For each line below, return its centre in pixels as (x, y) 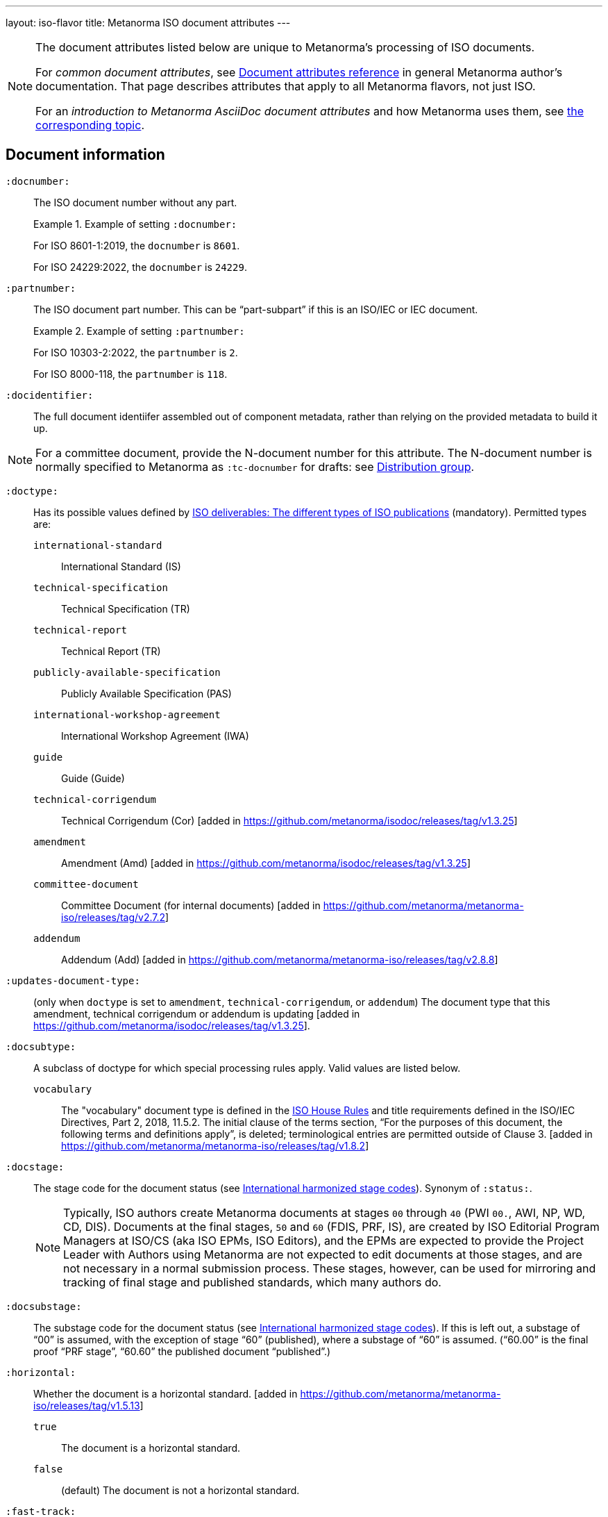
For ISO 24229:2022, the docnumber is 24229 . (140, 267)
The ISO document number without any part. (135, 202)
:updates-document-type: (73, 980)
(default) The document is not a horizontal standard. (180, 1490)
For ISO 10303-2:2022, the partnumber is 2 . (136, 352)
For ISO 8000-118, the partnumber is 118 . (130, 374)
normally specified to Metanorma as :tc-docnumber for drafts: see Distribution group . (255, 466)
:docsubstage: (44, 1306)
